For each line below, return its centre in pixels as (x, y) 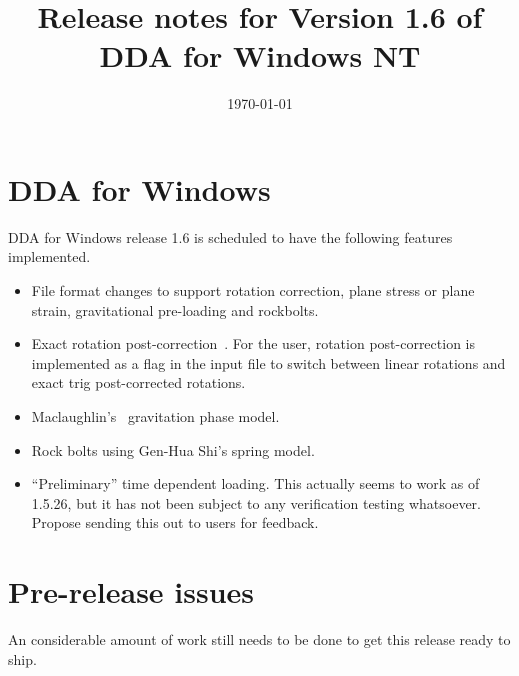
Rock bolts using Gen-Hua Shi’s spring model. (173, 449)
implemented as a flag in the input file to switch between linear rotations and (268, 362)
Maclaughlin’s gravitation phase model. (155, 416)
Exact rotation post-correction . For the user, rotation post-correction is (253, 343)
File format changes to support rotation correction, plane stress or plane (253, 290)
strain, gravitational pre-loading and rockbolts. (175, 309)
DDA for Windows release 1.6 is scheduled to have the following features (230, 236)
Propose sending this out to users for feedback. (175, 522)
